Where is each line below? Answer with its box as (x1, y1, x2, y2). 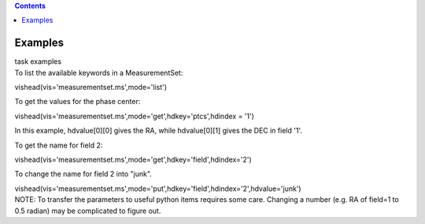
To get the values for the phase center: (14, 97, 141, 106)
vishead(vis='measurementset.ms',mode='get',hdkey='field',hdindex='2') (14, 155, 252, 165)
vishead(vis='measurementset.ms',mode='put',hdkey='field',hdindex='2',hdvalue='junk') (14, 184, 302, 193)
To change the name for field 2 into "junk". (14, 170, 153, 179)
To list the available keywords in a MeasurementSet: (14, 68, 183, 77)
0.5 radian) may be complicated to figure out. (14, 206, 161, 215)
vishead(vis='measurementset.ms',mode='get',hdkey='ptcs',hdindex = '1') (14, 111, 255, 121)
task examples (14, 57, 62, 66)
